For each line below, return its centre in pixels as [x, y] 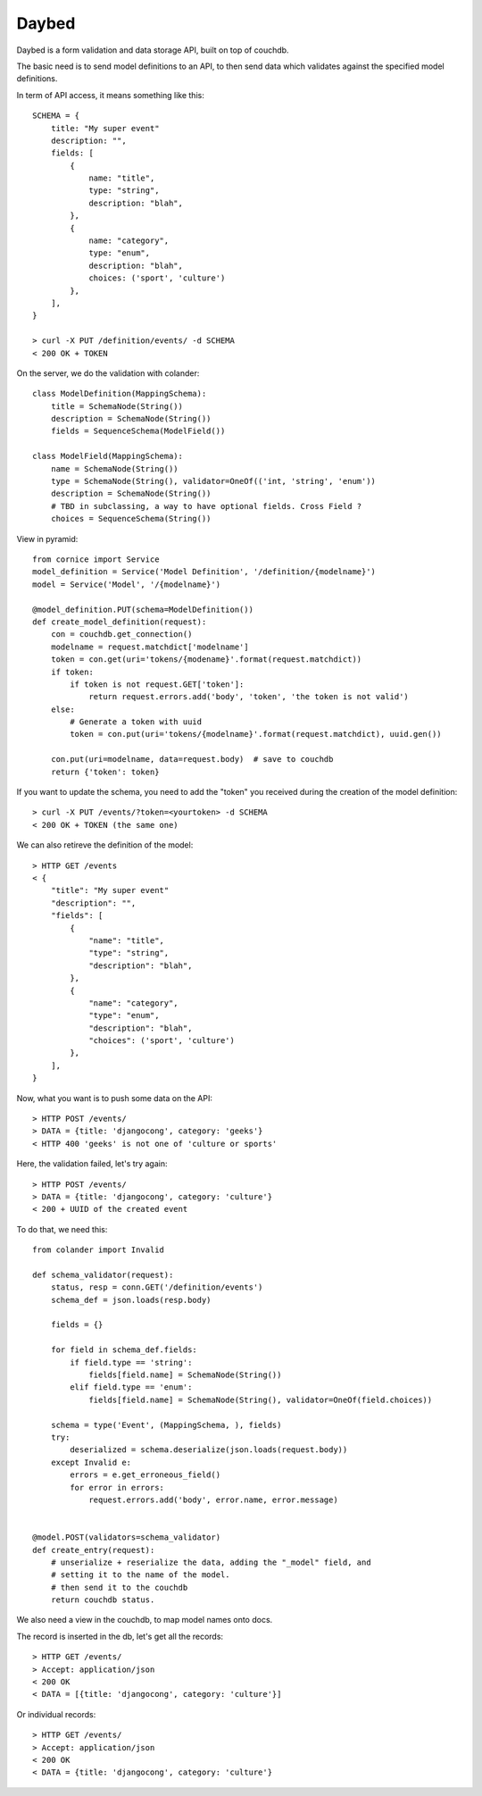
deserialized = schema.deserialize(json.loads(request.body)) [209, 1450]
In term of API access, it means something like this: [110, 95]
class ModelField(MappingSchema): [108, 456]
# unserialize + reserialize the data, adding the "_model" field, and [211, 1562]
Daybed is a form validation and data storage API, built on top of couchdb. [153, 50]
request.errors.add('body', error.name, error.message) [213, 1499]
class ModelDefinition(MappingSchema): [120, 394]
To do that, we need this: [62, 1229]
